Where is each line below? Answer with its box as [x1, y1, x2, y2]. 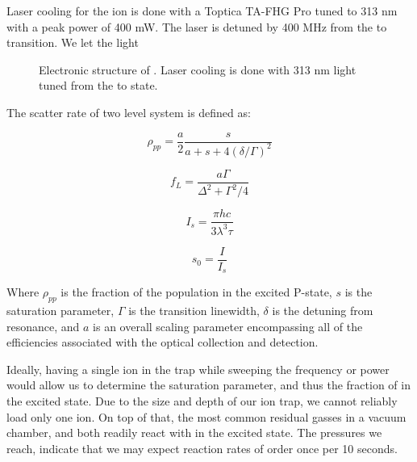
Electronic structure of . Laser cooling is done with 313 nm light [39, 61, 357, 78]
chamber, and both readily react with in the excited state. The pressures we [6, 424, 382, 441]
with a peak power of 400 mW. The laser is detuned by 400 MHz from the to [6, 18, 387, 35]
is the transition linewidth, [128, 302, 260, 319]
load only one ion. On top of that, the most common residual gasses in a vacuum [6, 408, 407, 425]
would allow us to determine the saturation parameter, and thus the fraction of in [6, 376, 411, 393]
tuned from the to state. [39, 77, 158, 94]
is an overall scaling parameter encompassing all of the [93, 317, 363, 334]
